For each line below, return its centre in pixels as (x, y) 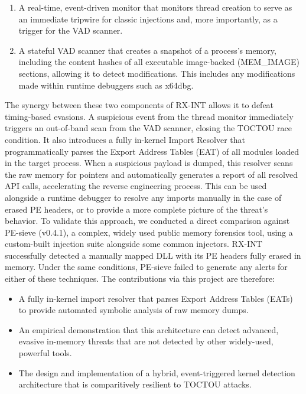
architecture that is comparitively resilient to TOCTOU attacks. (135, 384)
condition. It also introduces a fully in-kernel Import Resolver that (125, 139)
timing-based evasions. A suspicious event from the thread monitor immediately (149, 116)
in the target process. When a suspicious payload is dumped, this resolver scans (149, 163)
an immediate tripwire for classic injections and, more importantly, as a (148, 19)
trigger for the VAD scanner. (71, 30)
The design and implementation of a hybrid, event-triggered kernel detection (157, 372)
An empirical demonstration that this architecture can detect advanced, (149, 329)
